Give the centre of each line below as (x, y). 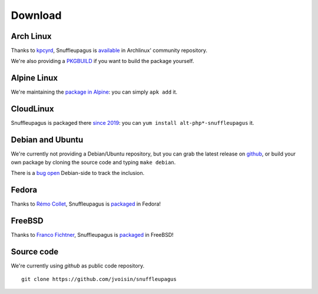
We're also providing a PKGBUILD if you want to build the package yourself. (102, 61)
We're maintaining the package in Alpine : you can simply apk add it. (94, 92)
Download (36, 15)
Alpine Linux (34, 78)
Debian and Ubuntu (47, 140)
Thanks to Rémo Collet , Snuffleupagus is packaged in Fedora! (86, 204)
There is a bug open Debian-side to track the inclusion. (77, 173)
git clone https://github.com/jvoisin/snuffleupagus (99, 279)
